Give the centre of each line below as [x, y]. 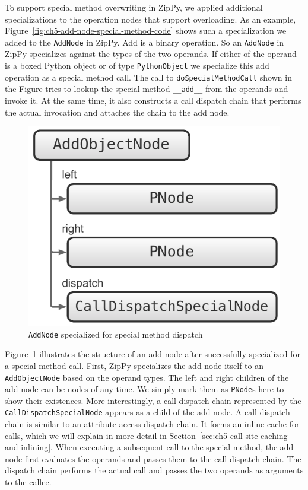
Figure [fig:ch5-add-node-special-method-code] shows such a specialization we [146, 31]
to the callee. [28, 482]
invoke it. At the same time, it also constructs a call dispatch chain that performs [153, 100]
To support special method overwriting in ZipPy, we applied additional [134, 7]
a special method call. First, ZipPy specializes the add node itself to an [134, 365]
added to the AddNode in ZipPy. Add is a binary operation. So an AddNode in [145, 42]
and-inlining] [28, 447]
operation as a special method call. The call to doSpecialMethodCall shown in [148, 77]
